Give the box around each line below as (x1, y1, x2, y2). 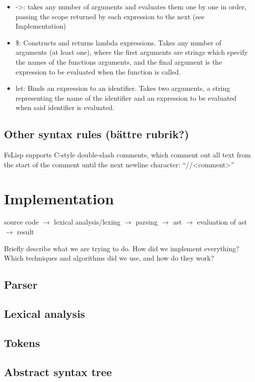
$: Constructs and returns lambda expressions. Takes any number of (15, 37, 221, 47)
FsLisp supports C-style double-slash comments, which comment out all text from (4, 150, 251, 160)
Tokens (4, 335, 40, 350)
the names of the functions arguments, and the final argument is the (15, 56, 222, 67)
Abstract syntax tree (4, 364, 112, 379)
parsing (135, 217, 158, 227)
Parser (4, 277, 38, 292)
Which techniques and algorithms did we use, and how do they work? (4, 253, 214, 263)
